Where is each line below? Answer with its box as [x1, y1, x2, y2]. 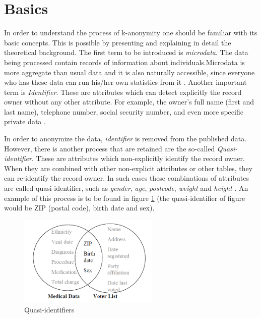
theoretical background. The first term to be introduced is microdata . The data [4, 47, 248, 58]
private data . [4, 116, 46, 127]
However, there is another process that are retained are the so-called [4, 143, 215, 153]
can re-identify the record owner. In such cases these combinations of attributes [4, 173, 249, 183]
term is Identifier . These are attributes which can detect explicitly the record [4, 86, 242, 97]
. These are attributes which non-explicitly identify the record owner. [31, 153, 245, 164]
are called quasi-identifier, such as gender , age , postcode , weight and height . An [4, 183, 248, 193]
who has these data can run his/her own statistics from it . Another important [4, 77, 247, 87]
